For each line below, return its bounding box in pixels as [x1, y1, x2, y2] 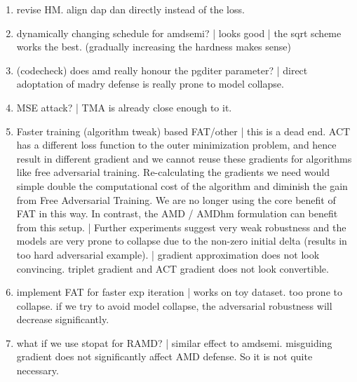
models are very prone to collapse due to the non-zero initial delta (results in [16, 233, 347, 248]
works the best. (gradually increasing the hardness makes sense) [16, 39, 291, 54]
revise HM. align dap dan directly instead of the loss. [16, 2, 245, 16]
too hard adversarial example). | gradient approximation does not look [16, 247, 320, 261]
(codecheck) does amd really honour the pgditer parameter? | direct [16, 62, 308, 77]
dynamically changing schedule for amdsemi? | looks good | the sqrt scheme [16, 25, 342, 40]
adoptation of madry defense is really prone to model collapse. [16, 76, 284, 91]
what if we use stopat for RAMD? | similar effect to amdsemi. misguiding [16, 335, 332, 350]
